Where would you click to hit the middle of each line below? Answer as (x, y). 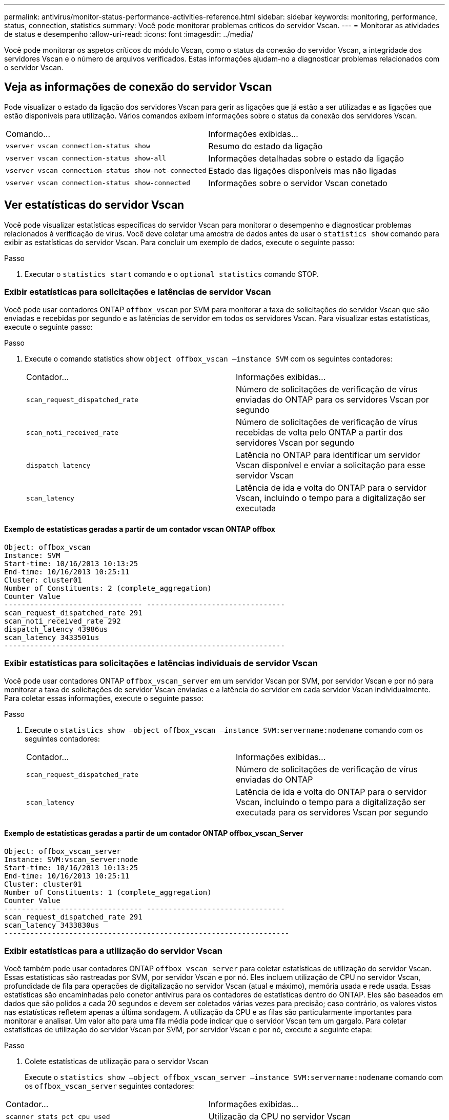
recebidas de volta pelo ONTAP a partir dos (320, 433)
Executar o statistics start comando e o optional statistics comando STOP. (172, 274)
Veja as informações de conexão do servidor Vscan (138, 87)
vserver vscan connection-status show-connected (98, 183)
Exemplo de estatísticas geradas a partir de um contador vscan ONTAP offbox (140, 529)
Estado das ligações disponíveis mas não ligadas (302, 171)
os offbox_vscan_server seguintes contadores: (109, 1086)
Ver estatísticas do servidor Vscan (94, 205)
